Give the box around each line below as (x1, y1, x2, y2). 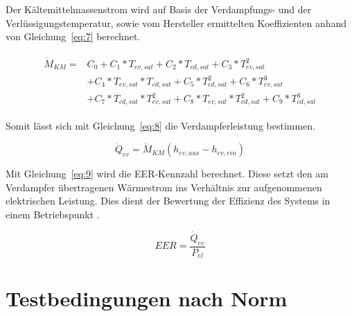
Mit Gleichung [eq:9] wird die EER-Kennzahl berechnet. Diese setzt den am (6, 166, 328, 181)
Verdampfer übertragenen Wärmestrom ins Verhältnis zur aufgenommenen (6, 179, 322, 194)
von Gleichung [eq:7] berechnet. (6, 29, 141, 44)
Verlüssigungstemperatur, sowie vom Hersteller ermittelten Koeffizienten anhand (6, 15, 347, 30)
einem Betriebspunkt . (6, 207, 100, 222)
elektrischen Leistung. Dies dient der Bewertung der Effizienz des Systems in (6, 193, 331, 208)
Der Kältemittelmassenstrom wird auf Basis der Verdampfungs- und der (6, 2, 312, 16)
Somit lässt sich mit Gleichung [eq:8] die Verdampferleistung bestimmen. (6, 119, 316, 133)
